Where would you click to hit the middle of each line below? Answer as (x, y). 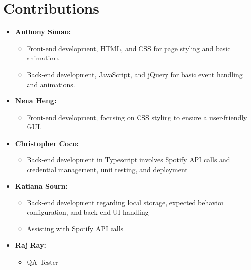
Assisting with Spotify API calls (75, 228)
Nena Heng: (36, 101)
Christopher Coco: (47, 143)
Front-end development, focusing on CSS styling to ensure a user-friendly (137, 117)
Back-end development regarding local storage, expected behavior (125, 202)
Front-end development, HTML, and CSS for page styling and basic (129, 48)
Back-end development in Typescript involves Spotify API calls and (128, 160)
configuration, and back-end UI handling (88, 212)
